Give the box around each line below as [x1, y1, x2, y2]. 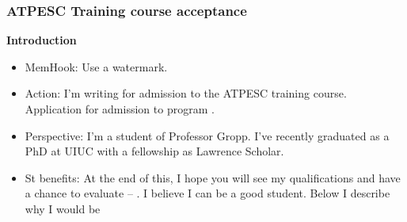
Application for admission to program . [25, 101, 215, 117]
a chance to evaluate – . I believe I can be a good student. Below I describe [25, 185, 390, 201]
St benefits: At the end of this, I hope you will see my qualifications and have [25, 169, 401, 186]
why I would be [25, 200, 101, 216]
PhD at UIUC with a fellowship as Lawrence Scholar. [25, 143, 284, 159]
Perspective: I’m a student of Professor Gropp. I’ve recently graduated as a [25, 127, 390, 144]
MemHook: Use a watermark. [25, 58, 168, 75]
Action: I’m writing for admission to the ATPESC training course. [25, 85, 347, 101]
